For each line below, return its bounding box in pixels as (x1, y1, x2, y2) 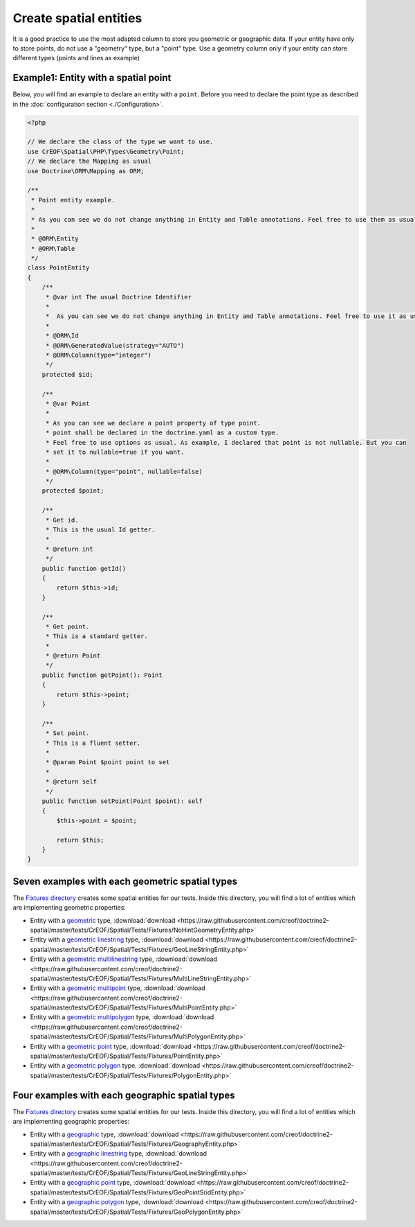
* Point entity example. (31, 196, 116, 204)
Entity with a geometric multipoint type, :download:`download (30, 984, 205, 992)
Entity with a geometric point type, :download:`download (30, 1042, 192, 1050)
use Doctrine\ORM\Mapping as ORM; (27, 167, 145, 175)
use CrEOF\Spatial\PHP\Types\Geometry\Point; (27, 148, 185, 155)
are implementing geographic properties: (12, 1118, 130, 1126)
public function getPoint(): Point (41, 671, 163, 679)
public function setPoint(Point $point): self (41, 797, 203, 805)
